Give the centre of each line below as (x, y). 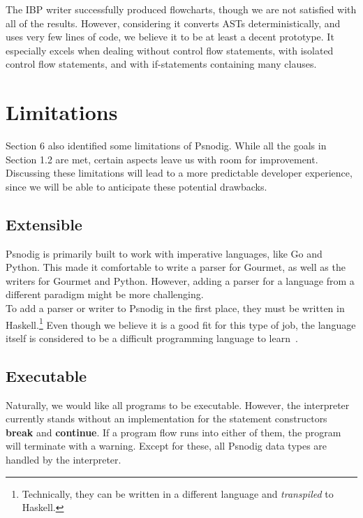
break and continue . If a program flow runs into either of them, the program (173, 432)
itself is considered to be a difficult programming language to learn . (152, 338)
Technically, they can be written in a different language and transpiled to (178, 493)
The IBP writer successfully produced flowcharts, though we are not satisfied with (181, 9)
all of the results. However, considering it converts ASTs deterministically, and (173, 23)
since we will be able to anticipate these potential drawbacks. (136, 186)
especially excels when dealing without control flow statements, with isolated (170, 50)
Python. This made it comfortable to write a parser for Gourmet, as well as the (176, 267)
